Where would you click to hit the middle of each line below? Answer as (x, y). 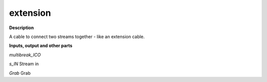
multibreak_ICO (25, 55)
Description (22, 28)
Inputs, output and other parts (41, 46)
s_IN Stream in (24, 64)
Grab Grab (20, 73)
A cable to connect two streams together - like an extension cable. (77, 37)
